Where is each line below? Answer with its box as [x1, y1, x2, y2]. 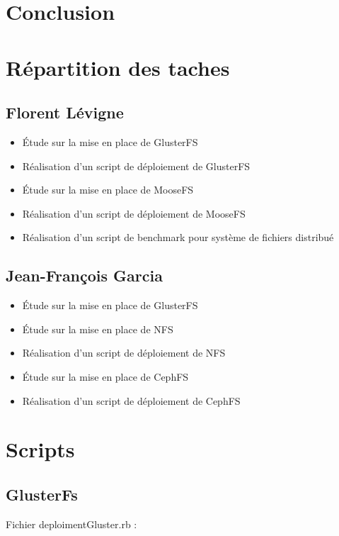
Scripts [6, 435, 75, 464]
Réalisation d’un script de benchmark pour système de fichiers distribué [22, 230, 334, 245]
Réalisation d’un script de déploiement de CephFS [22, 393, 241, 408]
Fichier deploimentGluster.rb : [6, 516, 137, 531]
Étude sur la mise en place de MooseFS [22, 182, 194, 197]
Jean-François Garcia [6, 264, 163, 286]
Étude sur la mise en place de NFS [22, 321, 173, 336]
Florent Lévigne [6, 101, 124, 123]
